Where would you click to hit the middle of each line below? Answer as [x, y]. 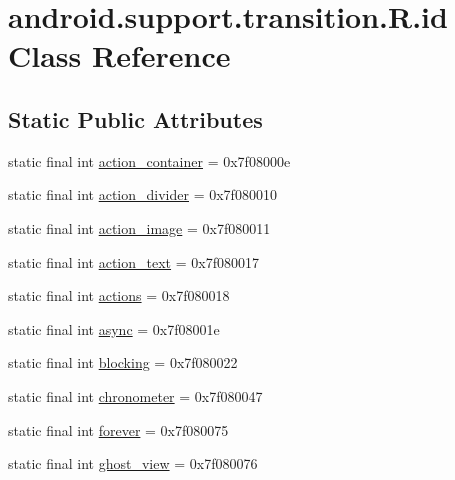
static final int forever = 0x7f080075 [118, 429]
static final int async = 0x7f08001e [114, 328]
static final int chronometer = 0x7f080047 [135, 395]
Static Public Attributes [135, 118]
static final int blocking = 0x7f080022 [123, 362]
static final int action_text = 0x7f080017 [133, 261]
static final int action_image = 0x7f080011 [139, 227]
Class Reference [119, 55]
